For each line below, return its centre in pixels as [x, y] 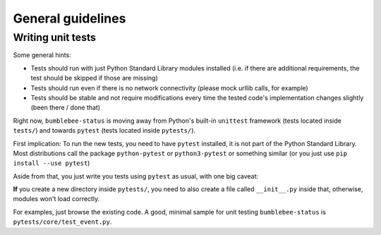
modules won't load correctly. [56, 199]
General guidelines [69, 18]
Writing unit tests [55, 37]
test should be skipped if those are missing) [94, 78]
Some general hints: [42, 55]
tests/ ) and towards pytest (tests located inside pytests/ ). [104, 131]
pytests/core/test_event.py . [62, 222]
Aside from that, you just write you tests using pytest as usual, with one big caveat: [136, 176]
